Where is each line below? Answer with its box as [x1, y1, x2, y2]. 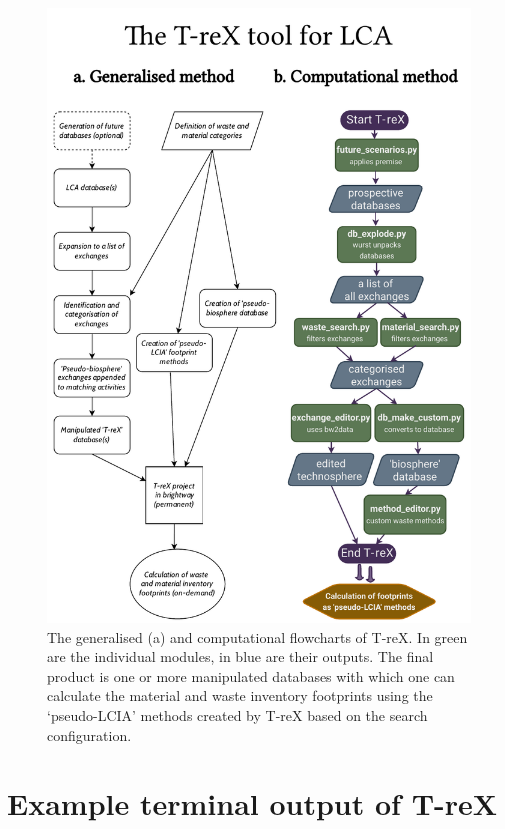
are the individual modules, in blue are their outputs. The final [47, 646, 434, 667]
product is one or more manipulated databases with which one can [47, 665, 455, 686]
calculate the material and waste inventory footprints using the [47, 685, 433, 706]
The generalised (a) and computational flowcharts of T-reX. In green [47, 626, 468, 647]
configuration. [47, 724, 132, 745]
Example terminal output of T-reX [7, 783, 498, 824]
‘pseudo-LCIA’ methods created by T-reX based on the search [47, 704, 428, 725]
